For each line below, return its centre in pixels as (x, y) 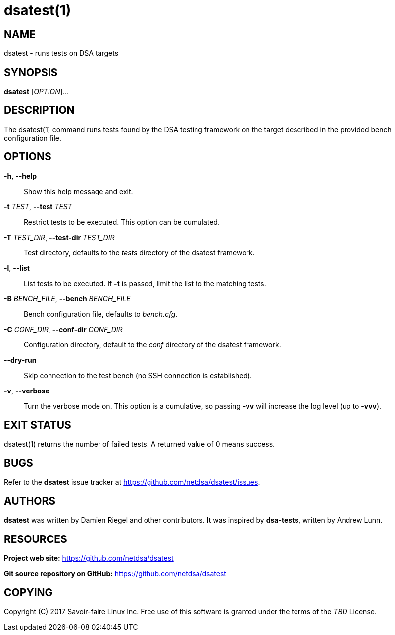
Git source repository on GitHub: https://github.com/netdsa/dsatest (115, 574)
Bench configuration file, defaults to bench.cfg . (101, 314)
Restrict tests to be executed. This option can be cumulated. (122, 222)
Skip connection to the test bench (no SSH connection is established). (138, 375)
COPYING (28, 592)
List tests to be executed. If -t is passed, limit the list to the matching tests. (145, 283)
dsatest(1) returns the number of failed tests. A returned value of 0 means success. (140, 444)
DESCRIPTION (39, 110)
